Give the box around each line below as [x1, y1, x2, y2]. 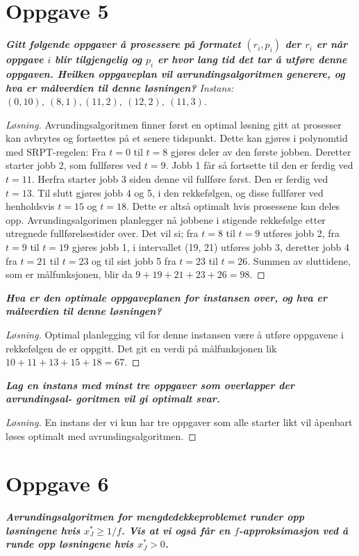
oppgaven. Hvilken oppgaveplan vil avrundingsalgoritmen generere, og [6, 66, 345, 81]
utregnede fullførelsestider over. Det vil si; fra [6, 226, 199, 240]
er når [316, 37, 348, 51]
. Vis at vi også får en [121, 523, 231, 537]
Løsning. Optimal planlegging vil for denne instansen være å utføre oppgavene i [6, 327, 344, 342]
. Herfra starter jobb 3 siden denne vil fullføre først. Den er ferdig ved [31, 172, 328, 186]
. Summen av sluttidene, [247, 253, 351, 268]
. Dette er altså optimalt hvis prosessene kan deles [126, 199, 340, 213]
